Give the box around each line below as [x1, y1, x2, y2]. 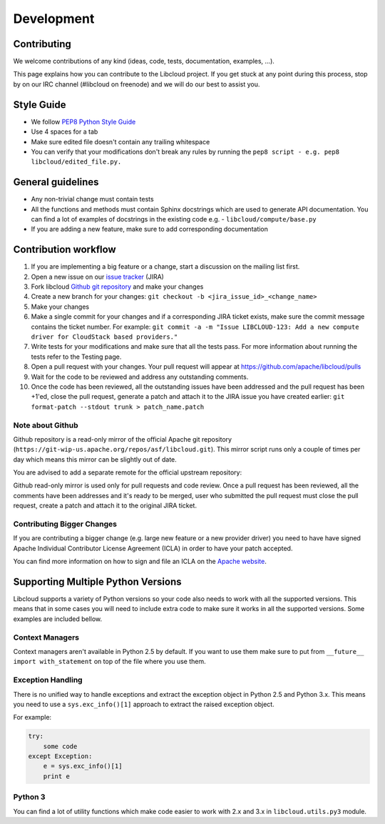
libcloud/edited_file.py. [31, 158, 122, 166]
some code [43, 742, 78, 750]
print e [43, 772, 71, 780]
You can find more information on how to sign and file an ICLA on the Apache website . [13, 557, 267, 566]
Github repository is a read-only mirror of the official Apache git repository [13, 435, 232, 443]
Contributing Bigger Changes [13, 519, 118, 529]
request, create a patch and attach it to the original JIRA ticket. [13, 501, 197, 510]
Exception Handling [13, 675, 83, 685]
